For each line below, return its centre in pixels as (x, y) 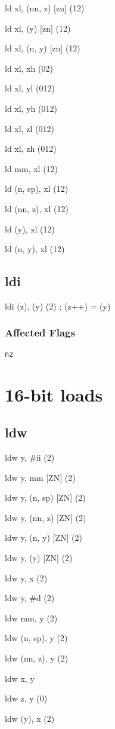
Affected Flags (40, 333)
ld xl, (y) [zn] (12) (38, 28)
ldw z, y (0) (26, 698)
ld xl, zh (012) (31, 148)
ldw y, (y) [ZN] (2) (39, 557)
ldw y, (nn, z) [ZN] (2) (46, 517)
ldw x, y (20, 678)
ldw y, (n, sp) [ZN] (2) (45, 497)
